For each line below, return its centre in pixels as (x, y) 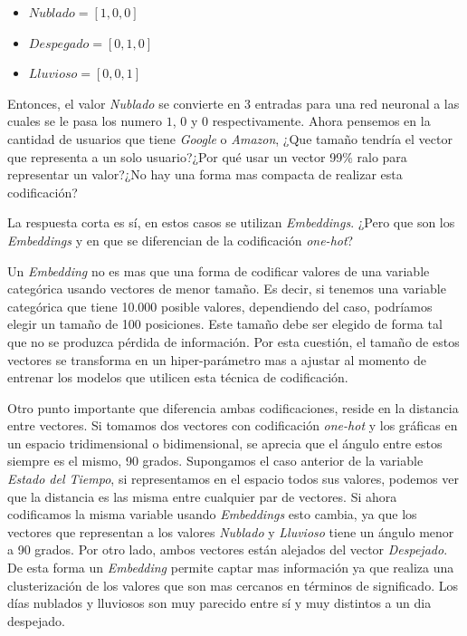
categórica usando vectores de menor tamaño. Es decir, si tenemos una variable (227, 289)
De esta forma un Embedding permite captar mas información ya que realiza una (231, 568)
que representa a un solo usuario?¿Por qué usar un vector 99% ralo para (207, 156)
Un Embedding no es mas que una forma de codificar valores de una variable (219, 270)
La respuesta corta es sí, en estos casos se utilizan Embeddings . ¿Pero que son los (231, 222)
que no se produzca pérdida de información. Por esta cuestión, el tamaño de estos (233, 341)
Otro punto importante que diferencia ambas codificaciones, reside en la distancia (233, 407)
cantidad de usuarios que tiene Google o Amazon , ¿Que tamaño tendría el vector (230, 138)
